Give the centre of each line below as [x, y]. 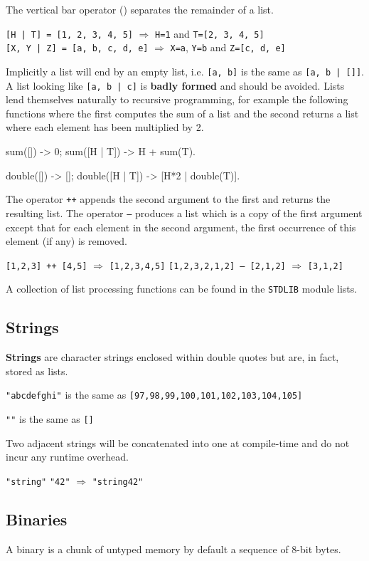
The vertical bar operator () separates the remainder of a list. [140, 9]
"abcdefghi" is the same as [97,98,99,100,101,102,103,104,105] [154, 395]
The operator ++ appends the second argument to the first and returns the [168, 199]
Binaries [37, 519]
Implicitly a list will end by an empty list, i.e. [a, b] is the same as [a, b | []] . [185, 71]
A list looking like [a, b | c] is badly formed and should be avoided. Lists [175, 85]
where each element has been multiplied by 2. [105, 127]
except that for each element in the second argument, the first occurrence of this [181, 227]
